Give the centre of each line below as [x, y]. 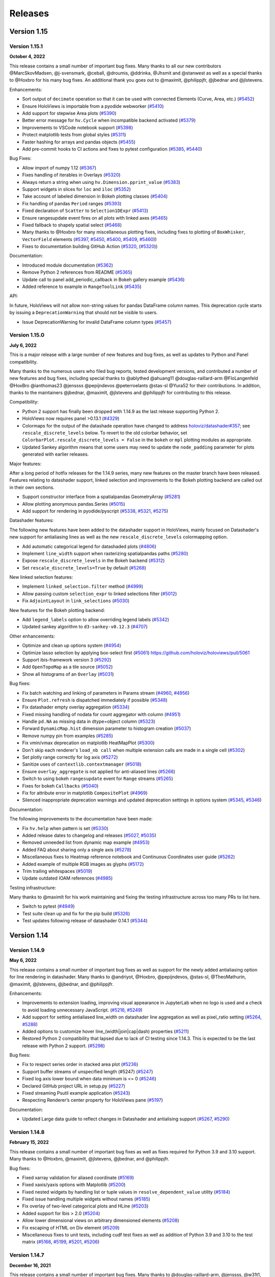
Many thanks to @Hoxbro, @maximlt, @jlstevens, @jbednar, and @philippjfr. [89, 1159]
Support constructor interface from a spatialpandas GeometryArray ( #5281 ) [101, 497]
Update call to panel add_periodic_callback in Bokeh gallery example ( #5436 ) [103, 279]
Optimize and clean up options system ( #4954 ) [72, 646]
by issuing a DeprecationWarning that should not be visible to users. [84, 313]
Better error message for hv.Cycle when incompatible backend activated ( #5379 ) [109, 121]
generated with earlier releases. [56, 454]
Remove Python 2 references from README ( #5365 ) [77, 272]
